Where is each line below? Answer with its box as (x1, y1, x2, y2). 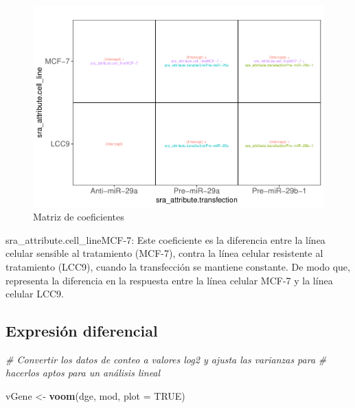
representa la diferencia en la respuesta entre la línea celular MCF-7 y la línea (5, 273, 333, 287)
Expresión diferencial (5, 320, 158, 341)
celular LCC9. (5, 286, 65, 301)
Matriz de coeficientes (33, 209, 124, 224)
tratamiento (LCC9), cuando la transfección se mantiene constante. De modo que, (5, 259, 350, 273)
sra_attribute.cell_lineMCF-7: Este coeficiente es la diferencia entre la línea (5, 232, 325, 247)
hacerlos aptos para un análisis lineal (5, 365, 161, 380)
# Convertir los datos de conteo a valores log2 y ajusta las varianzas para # (5, 352, 327, 366)
